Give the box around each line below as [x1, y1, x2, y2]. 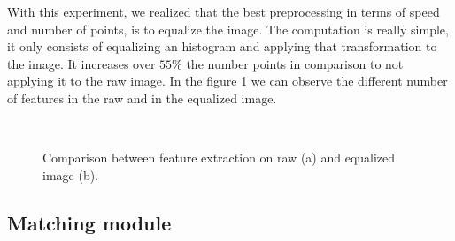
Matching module [7, 208, 172, 236]
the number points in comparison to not [186, 54, 404, 72]
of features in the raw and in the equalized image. [7, 88, 277, 107]
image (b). [42, 165, 98, 184]
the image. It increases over [7, 54, 156, 72]
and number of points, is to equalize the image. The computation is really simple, [7, 19, 449, 38]
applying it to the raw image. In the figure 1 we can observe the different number [7, 72, 448, 90]
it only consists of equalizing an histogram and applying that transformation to [7, 37, 437, 56]
